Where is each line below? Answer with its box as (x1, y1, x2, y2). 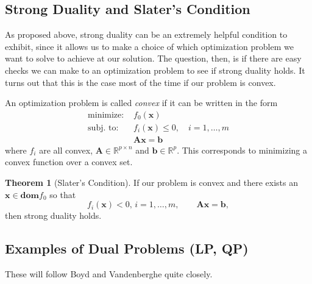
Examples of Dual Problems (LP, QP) (5, 239, 249, 258)
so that (49, 188, 76, 201)
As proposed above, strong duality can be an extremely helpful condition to (5, 28, 288, 41)
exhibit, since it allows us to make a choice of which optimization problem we (5, 40, 294, 52)
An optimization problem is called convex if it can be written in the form (5, 96, 278, 109)
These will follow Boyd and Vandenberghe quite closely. (5, 268, 213, 280)
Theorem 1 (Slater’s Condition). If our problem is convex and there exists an (5, 176, 298, 189)
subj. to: (88, 123, 119, 132)
